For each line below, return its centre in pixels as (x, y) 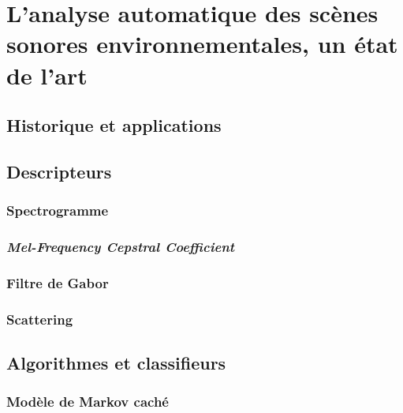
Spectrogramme (58, 210)
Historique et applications (114, 125)
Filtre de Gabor (58, 282)
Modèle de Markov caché (88, 402)
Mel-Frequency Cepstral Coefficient (121, 247)
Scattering (40, 319)
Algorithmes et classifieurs (116, 363)
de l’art (47, 75)
